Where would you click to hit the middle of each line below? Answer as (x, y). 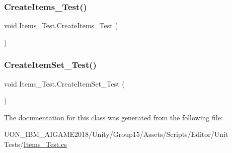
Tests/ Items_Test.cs (35, 144)
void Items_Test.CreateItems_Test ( (61, 25)
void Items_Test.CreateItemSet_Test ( (64, 83)
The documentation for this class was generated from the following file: (113, 117)
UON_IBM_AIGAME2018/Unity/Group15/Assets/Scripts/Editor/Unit (116, 134)
